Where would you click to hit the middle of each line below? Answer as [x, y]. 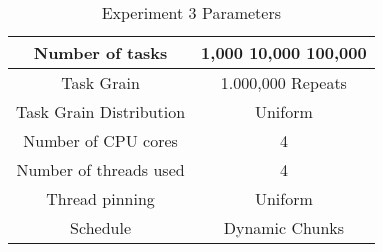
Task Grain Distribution [101, 111]
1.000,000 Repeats [283, 82]
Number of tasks [100, 52]
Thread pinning [100, 198]
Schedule [100, 227]
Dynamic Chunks [284, 227]
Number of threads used [100, 169]
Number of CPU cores [100, 140]
